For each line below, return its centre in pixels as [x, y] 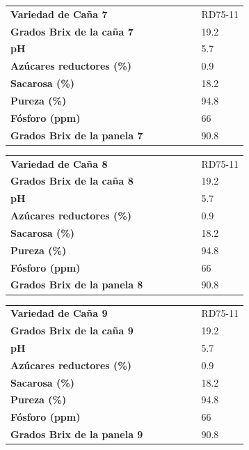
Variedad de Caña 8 [59, 163]
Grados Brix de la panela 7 [77, 135]
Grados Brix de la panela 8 [77, 285]
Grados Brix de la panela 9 [77, 434]
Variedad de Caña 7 [59, 14]
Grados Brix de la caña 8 [72, 181]
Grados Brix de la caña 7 [72, 31]
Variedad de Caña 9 [59, 313]
